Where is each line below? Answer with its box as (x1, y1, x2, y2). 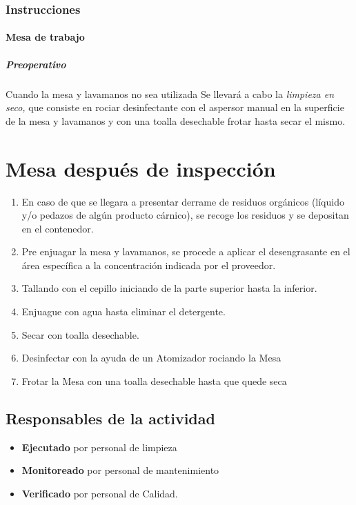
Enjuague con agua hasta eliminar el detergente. (21, 304, 226, 319)
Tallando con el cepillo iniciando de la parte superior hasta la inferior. (21, 281, 317, 295)
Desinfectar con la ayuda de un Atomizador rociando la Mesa (21, 350, 281, 365)
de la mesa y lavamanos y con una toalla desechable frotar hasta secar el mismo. (6, 113, 346, 128)
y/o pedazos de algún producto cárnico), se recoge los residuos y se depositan (21, 208, 349, 222)
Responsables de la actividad (6, 407, 215, 428)
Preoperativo (6, 57, 66, 71)
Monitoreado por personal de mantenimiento (21, 463, 219, 477)
